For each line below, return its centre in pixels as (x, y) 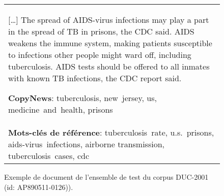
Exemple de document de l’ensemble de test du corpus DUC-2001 (106, 177)
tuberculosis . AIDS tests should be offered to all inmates (109, 66)
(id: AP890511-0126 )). (39, 187)
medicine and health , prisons (61, 109)
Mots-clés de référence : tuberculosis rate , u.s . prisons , (111, 132)
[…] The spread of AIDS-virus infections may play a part (109, 20)
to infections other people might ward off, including (100, 55)
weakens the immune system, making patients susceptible (110, 43)
